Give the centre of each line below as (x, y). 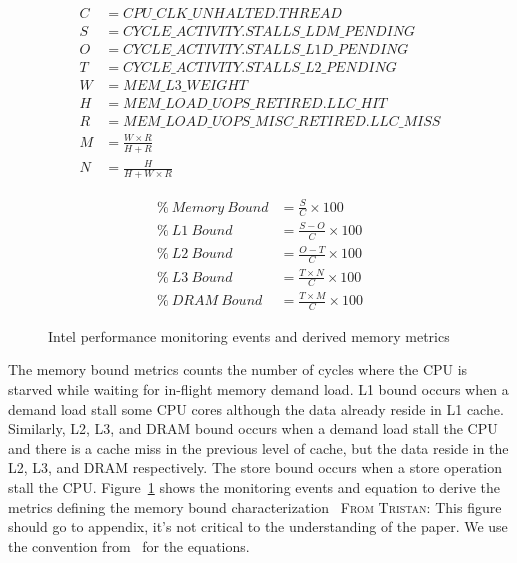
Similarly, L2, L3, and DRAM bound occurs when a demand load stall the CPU (253, 428)
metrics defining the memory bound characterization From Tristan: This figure (255, 506)
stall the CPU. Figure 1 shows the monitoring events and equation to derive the (254, 487)
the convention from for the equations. (129, 545)
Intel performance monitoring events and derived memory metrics (249, 335)
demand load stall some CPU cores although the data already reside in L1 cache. (256, 408)
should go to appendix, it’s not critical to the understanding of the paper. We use (258, 526)
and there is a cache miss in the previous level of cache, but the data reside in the (258, 447)
